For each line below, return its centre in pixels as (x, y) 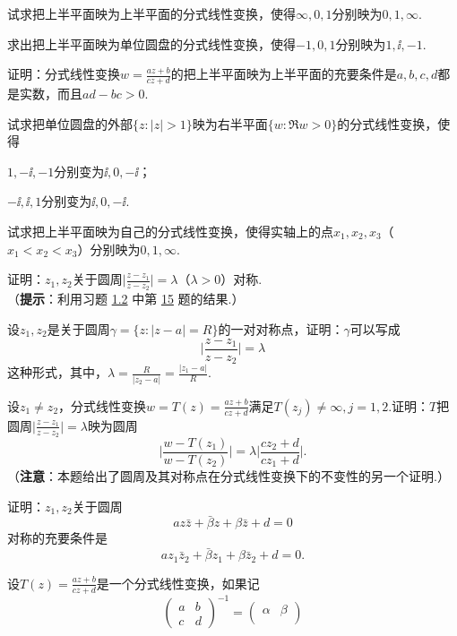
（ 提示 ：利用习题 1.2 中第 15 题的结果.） (126, 299)
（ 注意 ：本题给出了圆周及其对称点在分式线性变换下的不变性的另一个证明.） (228, 476)
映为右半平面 (230, 123)
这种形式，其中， (57, 372)
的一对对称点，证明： (281, 329)
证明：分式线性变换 (64, 74)
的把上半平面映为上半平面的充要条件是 (284, 74)
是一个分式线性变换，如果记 (178, 583)
